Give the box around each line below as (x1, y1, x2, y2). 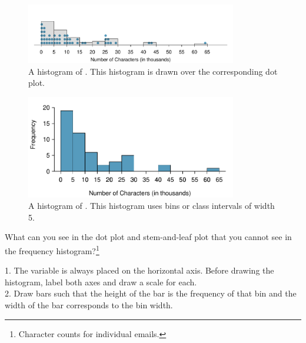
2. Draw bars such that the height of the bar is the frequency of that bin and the (5, 287, 297, 299)
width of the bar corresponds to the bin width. (5, 299, 173, 311)
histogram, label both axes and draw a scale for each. (5, 275, 197, 288)
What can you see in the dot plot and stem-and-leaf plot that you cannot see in (5, 231, 292, 243)
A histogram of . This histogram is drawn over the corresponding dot (28, 65, 278, 77)
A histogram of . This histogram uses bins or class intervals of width (28, 199, 275, 212)
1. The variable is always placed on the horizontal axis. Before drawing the (5, 264, 274, 277)
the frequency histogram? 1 (5, 242, 99, 257)
